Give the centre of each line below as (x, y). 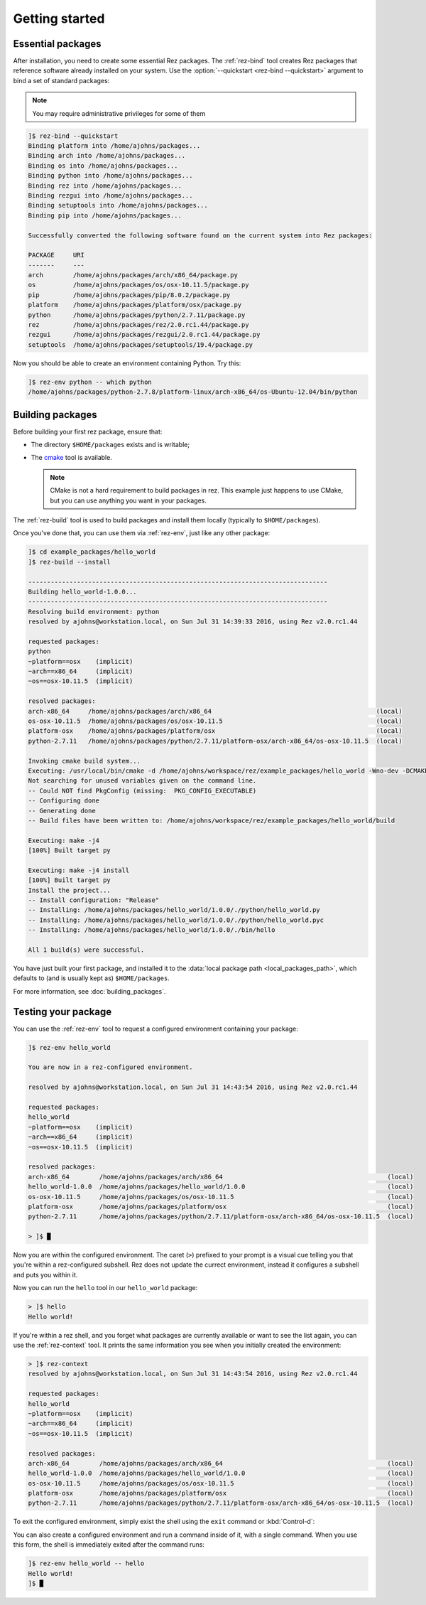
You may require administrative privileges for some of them (119, 113)
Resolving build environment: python (94, 612)
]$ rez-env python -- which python (90, 382)
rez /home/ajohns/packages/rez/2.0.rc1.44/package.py (138, 325)
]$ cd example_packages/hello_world (92, 552)
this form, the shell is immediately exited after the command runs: (109, 1545)
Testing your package (62, 1012)
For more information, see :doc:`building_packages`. (89, 991)
